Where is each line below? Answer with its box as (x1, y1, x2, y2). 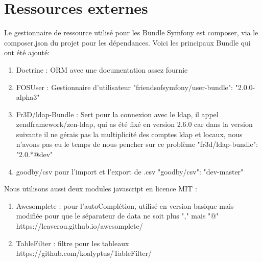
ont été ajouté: (4, 47, 50, 58)
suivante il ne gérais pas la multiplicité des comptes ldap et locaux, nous (16, 128, 243, 139)
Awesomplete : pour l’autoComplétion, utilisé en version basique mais (16, 200, 234, 211)
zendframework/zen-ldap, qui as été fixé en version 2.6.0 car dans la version (16, 119, 253, 129)
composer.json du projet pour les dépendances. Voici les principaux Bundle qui (4, 37, 251, 48)
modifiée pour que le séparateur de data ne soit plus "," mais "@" (16, 210, 219, 221)
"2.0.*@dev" (16, 149, 53, 160)
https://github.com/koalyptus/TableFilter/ (16, 248, 152, 258)
